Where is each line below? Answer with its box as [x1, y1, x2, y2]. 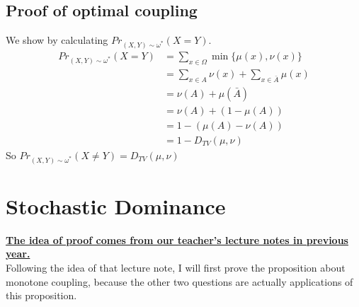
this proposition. [6, 288, 77, 303]
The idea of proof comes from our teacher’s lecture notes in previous [6, 232, 348, 247]
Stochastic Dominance [6, 191, 226, 220]
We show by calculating [6, 33, 108, 47]
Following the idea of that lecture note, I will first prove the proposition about [6, 260, 346, 274]
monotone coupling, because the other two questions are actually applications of [6, 274, 353, 289]
